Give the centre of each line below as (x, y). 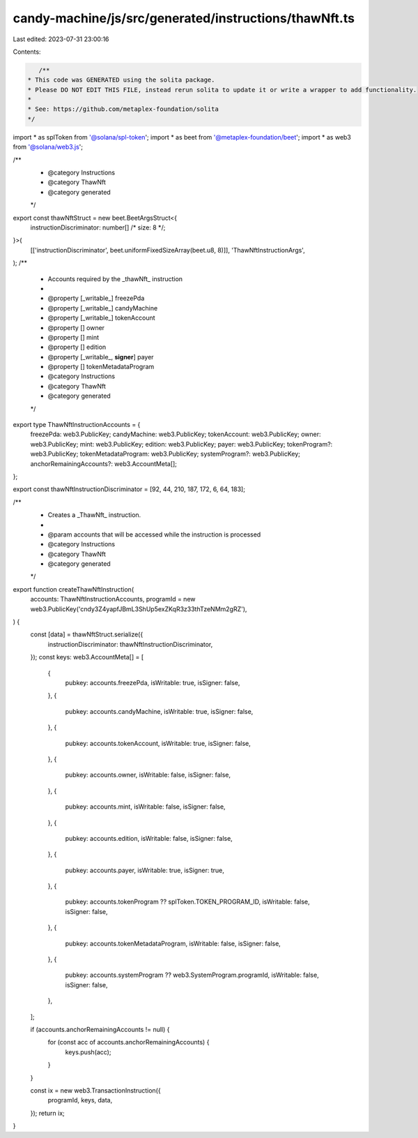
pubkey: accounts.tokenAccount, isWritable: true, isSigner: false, (158, 743)
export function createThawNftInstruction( (73, 589)
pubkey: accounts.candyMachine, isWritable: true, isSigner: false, (159, 711)
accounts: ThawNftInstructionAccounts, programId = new (113, 599)
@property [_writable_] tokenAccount (102, 318)
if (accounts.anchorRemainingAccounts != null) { (100, 1029)
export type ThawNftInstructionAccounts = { (77, 425)
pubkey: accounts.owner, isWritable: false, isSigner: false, (148, 775)
